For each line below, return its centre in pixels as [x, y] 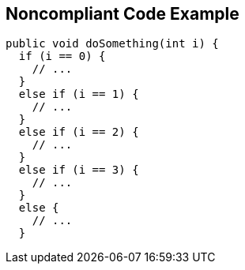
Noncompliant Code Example [122, 14]
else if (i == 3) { [79, 170]
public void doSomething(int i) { [112, 44]
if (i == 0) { [62, 56]
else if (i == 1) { [79, 94]
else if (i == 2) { [79, 132]
